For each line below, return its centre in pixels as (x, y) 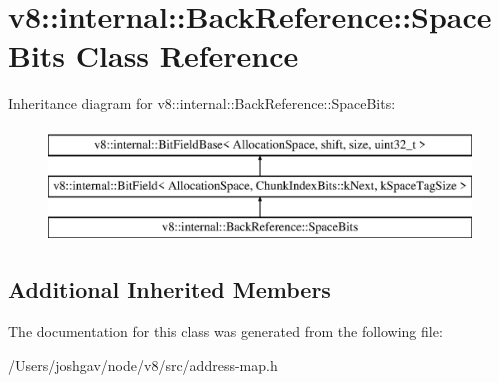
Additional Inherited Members (169, 289)
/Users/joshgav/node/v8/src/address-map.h (143, 364)
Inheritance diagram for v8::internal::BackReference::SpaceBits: (202, 103)
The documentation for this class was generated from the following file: (225, 331)
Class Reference (187, 55)
